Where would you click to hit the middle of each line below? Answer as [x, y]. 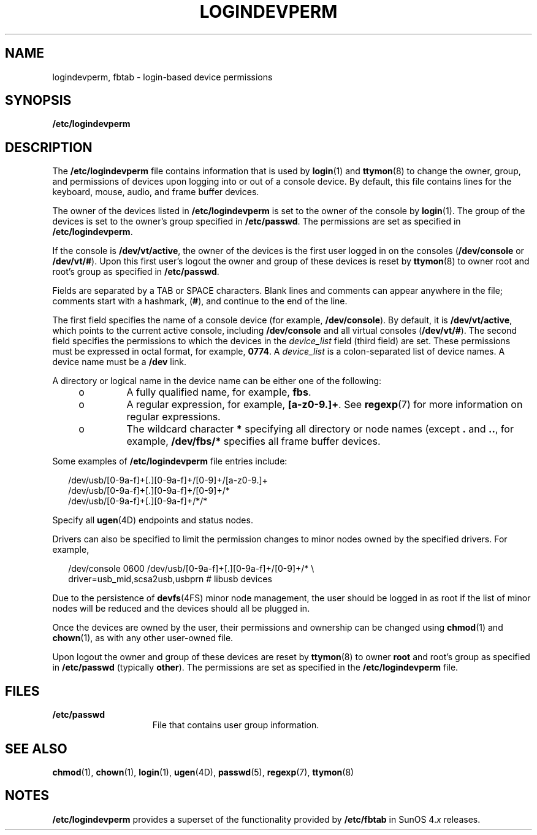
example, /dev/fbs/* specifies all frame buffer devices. [253, 441]
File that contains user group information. [236, 725]
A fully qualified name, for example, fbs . [219, 392]
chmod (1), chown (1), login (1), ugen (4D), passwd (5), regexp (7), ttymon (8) [203, 772]
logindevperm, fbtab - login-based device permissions [162, 77]
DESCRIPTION [49, 147]
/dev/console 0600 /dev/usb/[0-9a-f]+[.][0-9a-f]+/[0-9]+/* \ [191, 569]
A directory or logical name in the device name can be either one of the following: [217, 381]
